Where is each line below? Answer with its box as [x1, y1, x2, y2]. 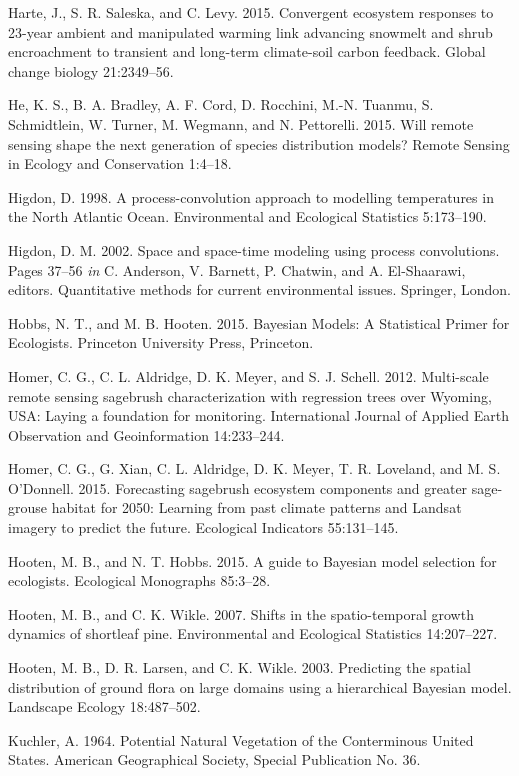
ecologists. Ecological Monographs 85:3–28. [8, 570, 271, 591]
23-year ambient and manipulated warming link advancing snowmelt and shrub [8, 21, 493, 42]
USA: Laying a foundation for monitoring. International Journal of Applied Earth [8, 405, 510, 426]
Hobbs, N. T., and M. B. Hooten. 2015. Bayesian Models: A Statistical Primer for [8, 312, 510, 333]
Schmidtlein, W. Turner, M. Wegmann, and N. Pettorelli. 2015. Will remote [8, 113, 474, 134]
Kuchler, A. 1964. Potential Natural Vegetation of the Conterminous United [8, 729, 474, 750]
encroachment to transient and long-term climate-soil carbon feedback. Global [8, 41, 486, 62]
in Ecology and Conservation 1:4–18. [8, 153, 232, 174]
